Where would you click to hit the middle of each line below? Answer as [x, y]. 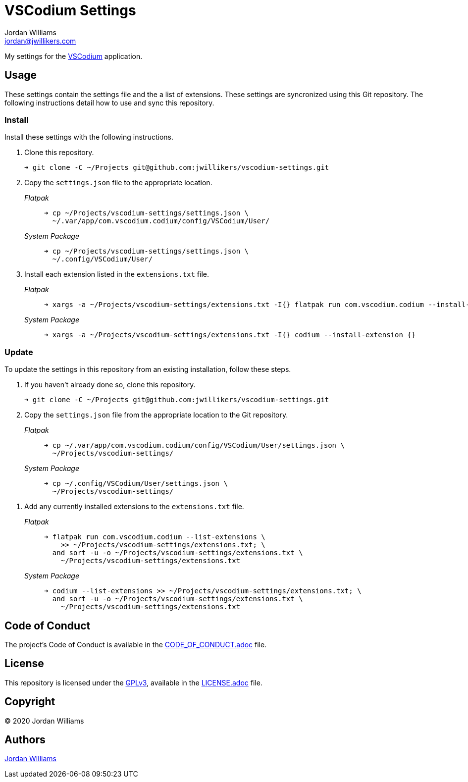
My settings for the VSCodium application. [74, 56]
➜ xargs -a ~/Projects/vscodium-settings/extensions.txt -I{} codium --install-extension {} [230, 335]
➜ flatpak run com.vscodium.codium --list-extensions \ [155, 537]
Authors [25, 740]
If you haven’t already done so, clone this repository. [110, 385]
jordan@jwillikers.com [40, 41]
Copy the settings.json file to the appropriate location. [118, 183]
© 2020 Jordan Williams [44, 721]
